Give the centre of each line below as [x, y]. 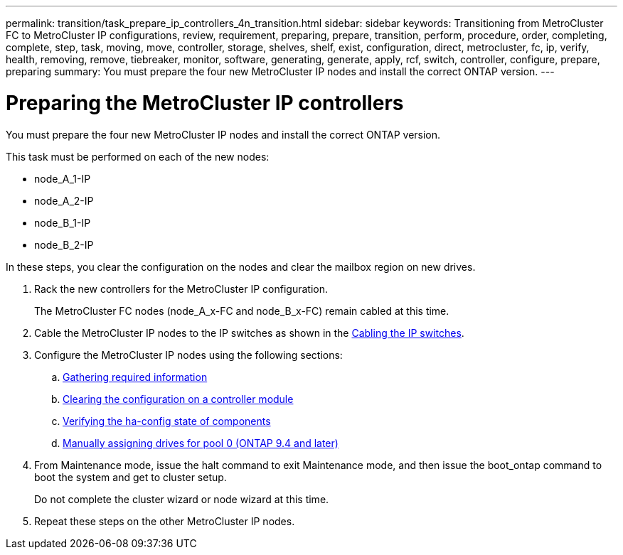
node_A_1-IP [63, 178]
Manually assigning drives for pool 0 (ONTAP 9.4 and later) [201, 443]
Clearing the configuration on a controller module [178, 399]
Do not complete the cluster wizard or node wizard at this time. [182, 499]
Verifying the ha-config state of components [167, 421]
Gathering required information [135, 377]
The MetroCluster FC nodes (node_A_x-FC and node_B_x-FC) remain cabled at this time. [242, 311]
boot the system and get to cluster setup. [131, 477]
